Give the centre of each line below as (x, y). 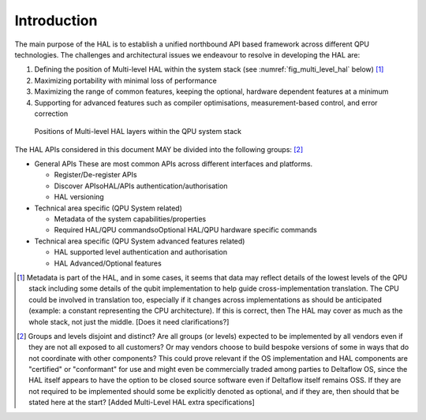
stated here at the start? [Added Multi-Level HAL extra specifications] (142, 403)
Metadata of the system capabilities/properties (130, 219)
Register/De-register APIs (95, 175)
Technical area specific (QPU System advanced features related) (140, 241)
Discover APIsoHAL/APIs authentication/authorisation (141, 186)
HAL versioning (79, 197)
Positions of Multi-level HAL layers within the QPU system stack (138, 132)
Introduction (56, 20)
